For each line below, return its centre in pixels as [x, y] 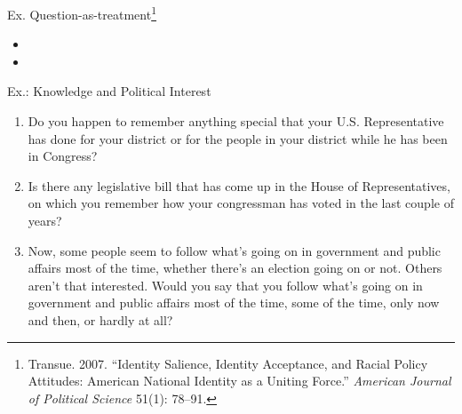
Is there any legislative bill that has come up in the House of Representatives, [239, 185]
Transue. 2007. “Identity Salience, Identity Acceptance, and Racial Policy [228, 363]
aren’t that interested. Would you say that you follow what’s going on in [225, 285]
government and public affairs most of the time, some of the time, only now [234, 303]
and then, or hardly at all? [100, 319]
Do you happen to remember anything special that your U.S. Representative [236, 121]
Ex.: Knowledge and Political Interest [109, 91]
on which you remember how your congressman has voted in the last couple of [241, 203]
